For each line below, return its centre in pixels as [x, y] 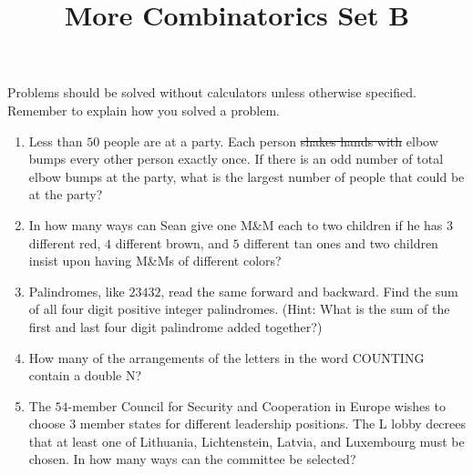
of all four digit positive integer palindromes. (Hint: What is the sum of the [239, 309]
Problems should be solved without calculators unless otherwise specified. [212, 92]
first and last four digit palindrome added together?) [175, 326]
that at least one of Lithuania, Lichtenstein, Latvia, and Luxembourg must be [247, 441]
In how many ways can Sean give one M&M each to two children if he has [236, 224]
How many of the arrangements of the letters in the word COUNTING [226, 357]
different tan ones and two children [341, 242]
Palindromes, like [77, 291]
